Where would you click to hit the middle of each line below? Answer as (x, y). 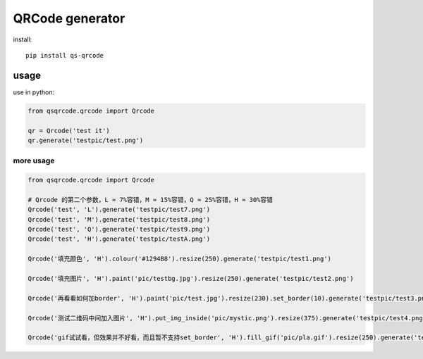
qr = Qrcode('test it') (69, 131)
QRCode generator (69, 18)
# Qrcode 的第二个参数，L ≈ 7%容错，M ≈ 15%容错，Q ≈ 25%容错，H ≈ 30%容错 (151, 200)
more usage (34, 160)
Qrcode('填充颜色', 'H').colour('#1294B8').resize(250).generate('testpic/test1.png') (179, 259)
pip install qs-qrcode (65, 55)
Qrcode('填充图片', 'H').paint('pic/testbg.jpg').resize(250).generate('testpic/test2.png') (191, 279)
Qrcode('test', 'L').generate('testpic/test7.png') (119, 210)
